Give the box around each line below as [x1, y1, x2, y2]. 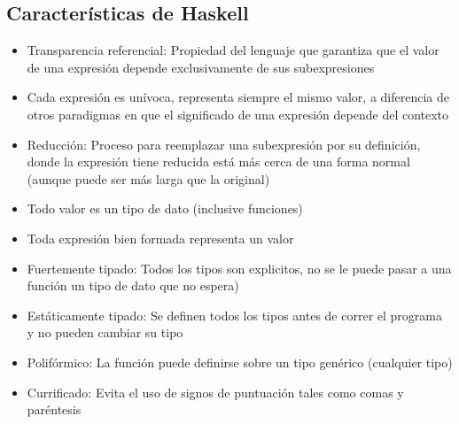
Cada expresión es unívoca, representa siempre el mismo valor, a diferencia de [27, 88, 449, 106]
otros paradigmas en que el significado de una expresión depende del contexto [27, 104, 449, 123]
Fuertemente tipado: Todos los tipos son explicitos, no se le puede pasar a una [27, 258, 452, 277]
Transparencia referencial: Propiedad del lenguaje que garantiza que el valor [27, 41, 440, 59]
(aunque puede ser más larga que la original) [27, 169, 270, 188]
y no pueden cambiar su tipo [27, 323, 183, 342]
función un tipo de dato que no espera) [27, 276, 239, 295]
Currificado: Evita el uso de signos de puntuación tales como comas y [27, 382, 404, 401]
